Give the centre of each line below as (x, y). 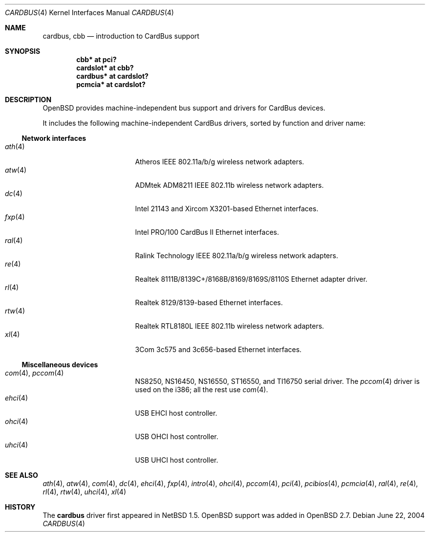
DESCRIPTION (28, 100)
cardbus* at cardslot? (112, 76)
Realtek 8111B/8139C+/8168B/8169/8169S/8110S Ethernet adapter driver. (251, 279)
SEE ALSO (21, 475)
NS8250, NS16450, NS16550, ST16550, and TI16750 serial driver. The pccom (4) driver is (277, 381)
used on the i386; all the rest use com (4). (202, 390)
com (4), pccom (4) (34, 373)
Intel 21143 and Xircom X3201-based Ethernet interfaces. (227, 209)
